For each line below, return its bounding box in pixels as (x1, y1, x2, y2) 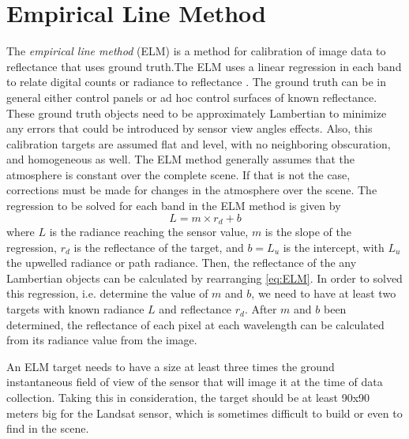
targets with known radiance (6, 301, 144, 317)
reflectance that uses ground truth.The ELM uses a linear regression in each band (6, 58, 402, 74)
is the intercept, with (283, 238, 385, 255)
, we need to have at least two (251, 285, 396, 302)
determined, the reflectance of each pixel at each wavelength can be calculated (6, 316, 385, 332)
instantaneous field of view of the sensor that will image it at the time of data (6, 373, 383, 390)
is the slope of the (265, 223, 351, 240)
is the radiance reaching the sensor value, (49, 223, 249, 240)
